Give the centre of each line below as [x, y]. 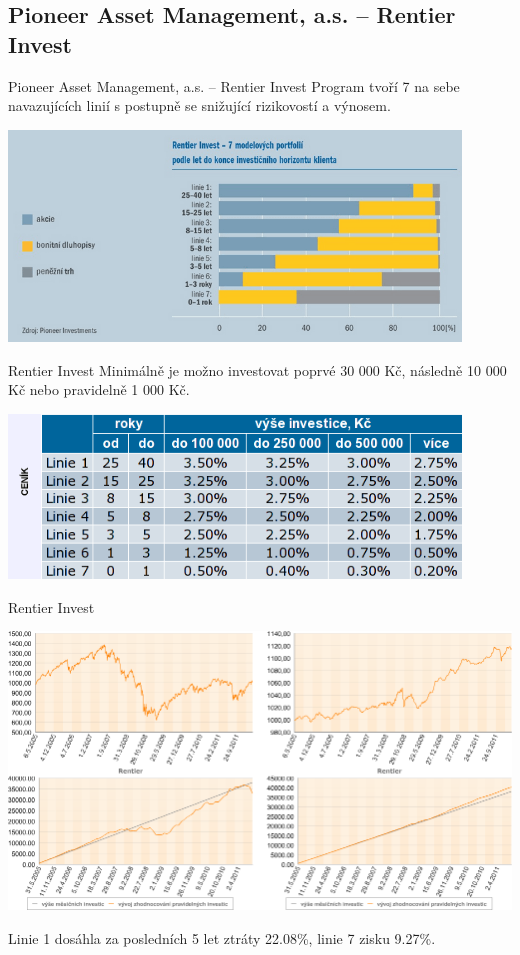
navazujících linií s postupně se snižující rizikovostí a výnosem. [199, 105]
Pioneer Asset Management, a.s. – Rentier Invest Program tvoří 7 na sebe [234, 85]
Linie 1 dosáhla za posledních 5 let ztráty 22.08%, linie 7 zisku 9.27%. [222, 937]
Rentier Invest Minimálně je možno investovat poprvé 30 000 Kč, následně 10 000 [257, 369]
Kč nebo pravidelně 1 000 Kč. [99, 389]
